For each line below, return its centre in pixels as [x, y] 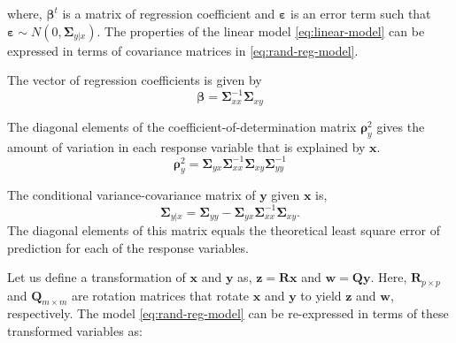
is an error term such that [360, 13]
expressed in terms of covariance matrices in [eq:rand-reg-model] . [183, 50]
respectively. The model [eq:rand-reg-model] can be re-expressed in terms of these [228, 313]
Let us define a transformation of [97, 277]
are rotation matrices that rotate [160, 295]
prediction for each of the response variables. [128, 247]
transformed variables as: [75, 331]
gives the [401, 126]
